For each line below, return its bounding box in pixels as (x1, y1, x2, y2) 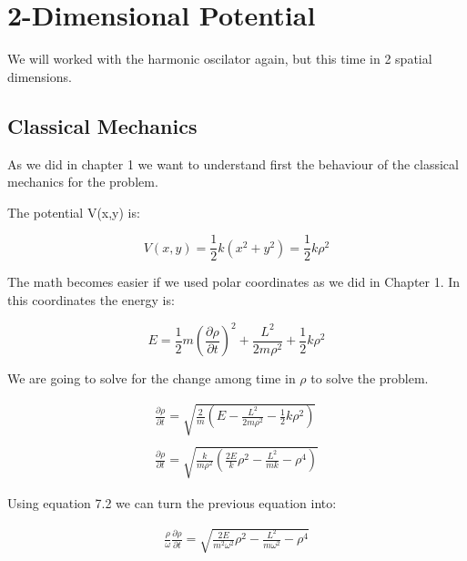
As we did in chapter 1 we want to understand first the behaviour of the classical (7, 154, 459, 173)
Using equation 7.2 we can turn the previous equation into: (7, 493, 337, 512)
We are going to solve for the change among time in (7, 369, 296, 388)
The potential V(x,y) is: (7, 202, 140, 221)
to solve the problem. (310, 369, 429, 388)
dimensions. (7, 66, 72, 86)
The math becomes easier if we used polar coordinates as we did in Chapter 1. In (7, 272, 461, 291)
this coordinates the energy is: (7, 290, 175, 309)
